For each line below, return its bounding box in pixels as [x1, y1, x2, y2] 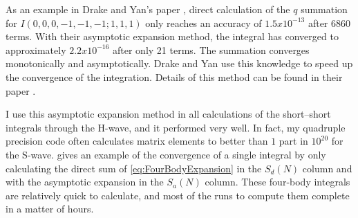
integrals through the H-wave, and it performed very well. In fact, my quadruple [6, 120, 346, 134]
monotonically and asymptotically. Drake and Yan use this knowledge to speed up [6, 56, 353, 71]
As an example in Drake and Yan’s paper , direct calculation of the [6, 2, 290, 16]
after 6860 [308, 15, 351, 30]
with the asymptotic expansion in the [6, 174, 164, 189]
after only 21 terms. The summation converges [113, 42, 310, 57]
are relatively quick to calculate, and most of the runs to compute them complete [6, 188, 350, 202]
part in [279, 134, 308, 148]
